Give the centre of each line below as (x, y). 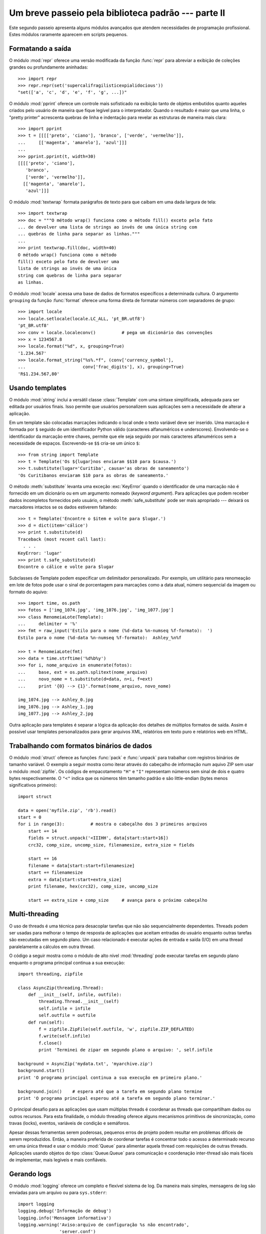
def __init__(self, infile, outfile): (75, 995)
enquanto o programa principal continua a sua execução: (67, 963)
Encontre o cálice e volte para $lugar (66, 567)
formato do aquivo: (28, 592)
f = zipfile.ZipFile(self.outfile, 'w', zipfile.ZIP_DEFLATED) (116, 1029)
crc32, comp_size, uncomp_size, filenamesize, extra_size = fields (111, 845)
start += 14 (42, 831)
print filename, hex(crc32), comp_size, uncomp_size (93, 886)
